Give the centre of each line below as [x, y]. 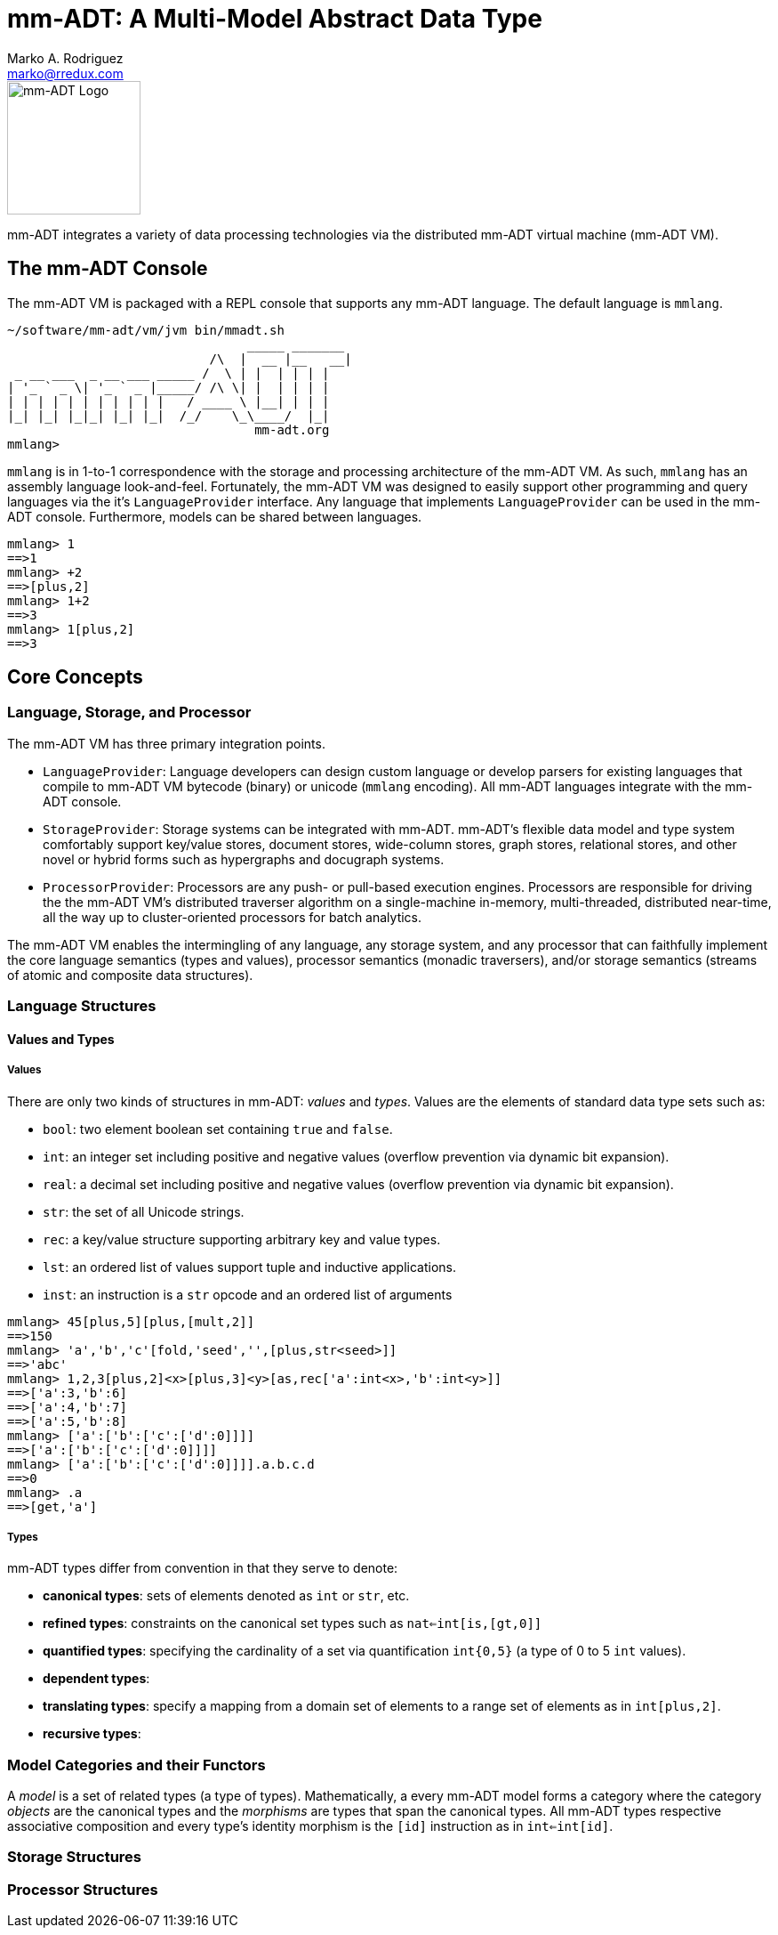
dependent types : [96, 1679]
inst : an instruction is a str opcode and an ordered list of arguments [248, 1294]
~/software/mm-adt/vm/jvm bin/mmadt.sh [146, 330]
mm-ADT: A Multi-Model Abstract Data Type [275, 19]
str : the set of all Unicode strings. [144, 1211]
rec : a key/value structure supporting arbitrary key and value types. [242, 1239]
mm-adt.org [292, 429]
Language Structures [82, 1006]
